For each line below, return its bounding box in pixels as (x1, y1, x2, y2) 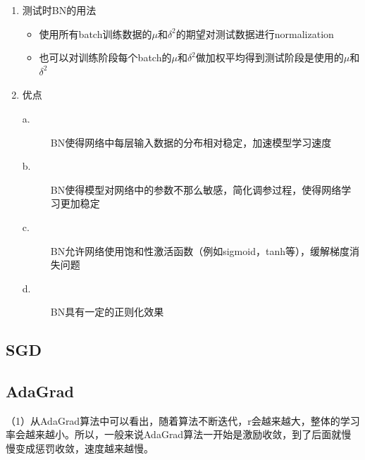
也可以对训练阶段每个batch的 (39, 50, 172, 65)
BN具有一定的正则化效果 (50, 304, 164, 319)
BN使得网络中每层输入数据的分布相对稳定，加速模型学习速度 (50, 135, 332, 149)
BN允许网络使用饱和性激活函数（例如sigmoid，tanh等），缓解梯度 (50, 243, 349, 258)
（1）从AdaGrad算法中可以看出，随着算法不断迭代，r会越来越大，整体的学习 (6, 413, 360, 428)
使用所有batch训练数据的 (39, 26, 152, 41)
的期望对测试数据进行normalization (175, 26, 334, 41)
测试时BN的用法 (22, 3, 97, 17)
